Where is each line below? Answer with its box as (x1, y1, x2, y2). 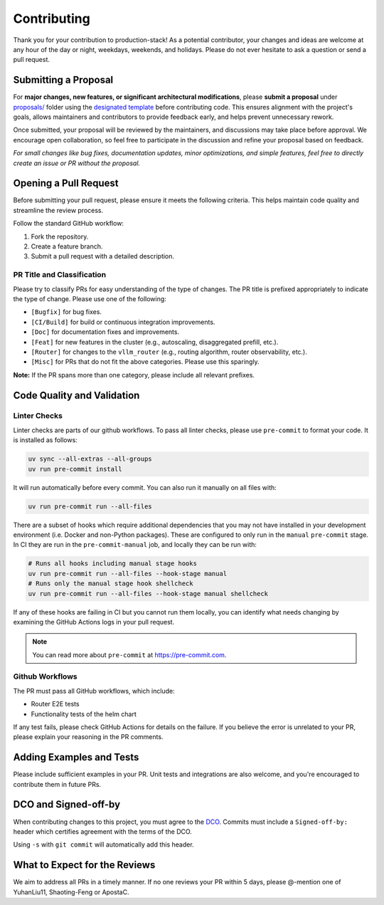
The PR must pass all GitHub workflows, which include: (13, 686, 175, 695)
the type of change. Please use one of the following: (13, 294, 166, 303)
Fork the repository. (31, 232, 89, 241)
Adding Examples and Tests (13, 751, 139, 763)
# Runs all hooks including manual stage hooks (28, 560, 197, 567)
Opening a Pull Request (13, 177, 119, 189)
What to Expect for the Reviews (13, 859, 156, 872)
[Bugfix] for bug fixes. (31, 308, 102, 316)
